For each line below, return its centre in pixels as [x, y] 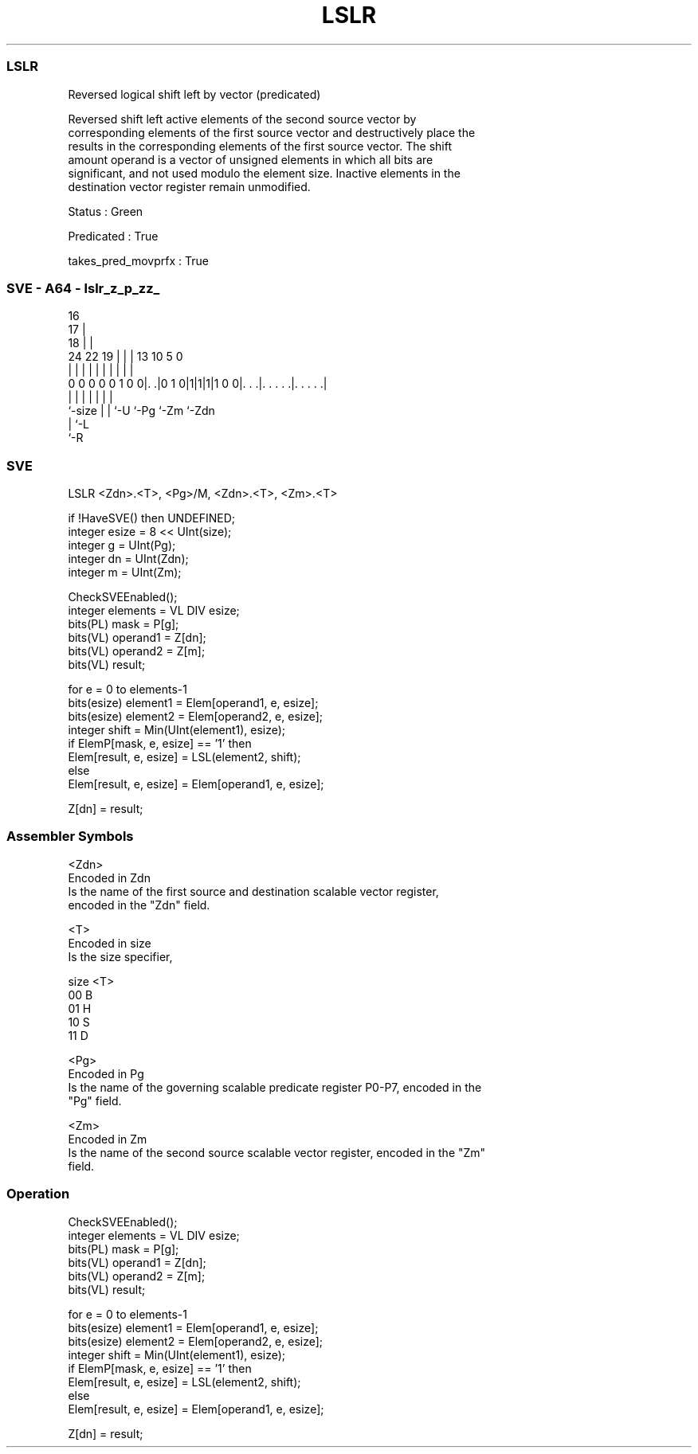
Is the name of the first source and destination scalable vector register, [253, 891]
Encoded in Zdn [109, 877]
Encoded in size [110, 943]
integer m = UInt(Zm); [125, 572]
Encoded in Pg [106, 1073]
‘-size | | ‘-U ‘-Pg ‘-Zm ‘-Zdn [141, 411]
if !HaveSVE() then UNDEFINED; [151, 518]
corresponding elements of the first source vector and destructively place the [272, 132]
